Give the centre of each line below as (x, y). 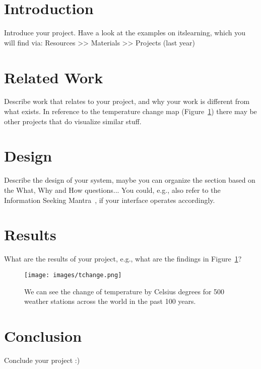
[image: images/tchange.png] (73, 275)
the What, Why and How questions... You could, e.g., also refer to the (112, 190)
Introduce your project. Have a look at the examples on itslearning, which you (125, 33)
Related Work (54, 77)
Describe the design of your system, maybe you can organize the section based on (130, 180)
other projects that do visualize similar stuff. (73, 121)
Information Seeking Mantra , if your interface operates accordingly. (110, 200)
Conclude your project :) (42, 360)
